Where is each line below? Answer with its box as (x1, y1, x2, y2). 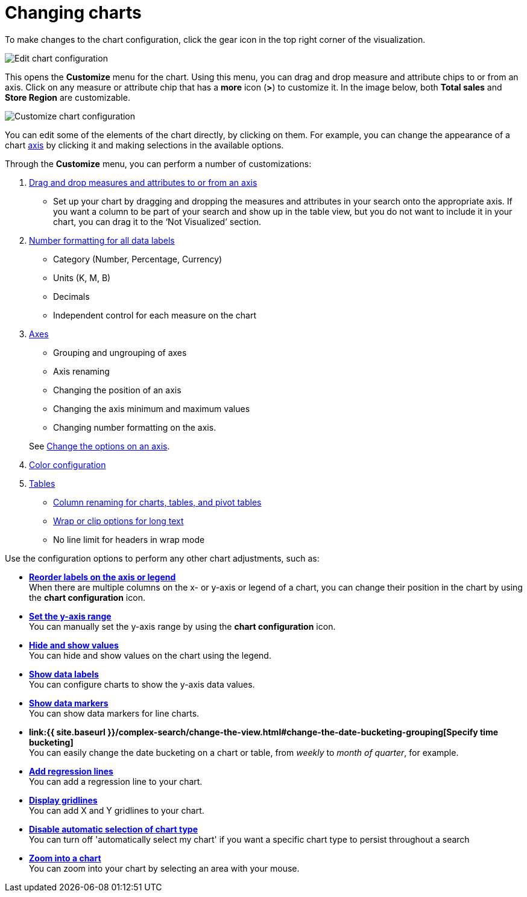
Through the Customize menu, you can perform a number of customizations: (5, 158, 312, 169)
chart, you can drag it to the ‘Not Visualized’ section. (53, 216, 261, 227)
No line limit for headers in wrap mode (53, 534, 205, 545)
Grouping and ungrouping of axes (53, 347, 187, 358)
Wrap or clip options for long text (53, 515, 184, 526)
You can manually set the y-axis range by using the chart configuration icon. (29, 621, 336, 632)
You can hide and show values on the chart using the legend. (29, 650, 271, 661)
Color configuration (29, 459, 106, 470)
